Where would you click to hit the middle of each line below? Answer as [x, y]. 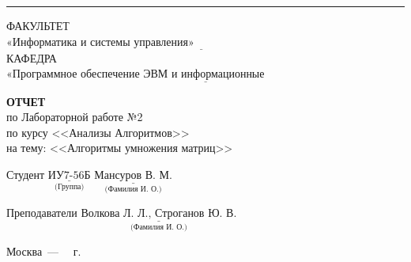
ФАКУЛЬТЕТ [38, 25]
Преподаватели [42, 213]
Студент [26, 174]
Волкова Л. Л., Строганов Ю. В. [159, 214]
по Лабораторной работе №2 [75, 117]
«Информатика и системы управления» [100, 42]
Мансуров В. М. [133, 176]
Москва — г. [44, 251]
